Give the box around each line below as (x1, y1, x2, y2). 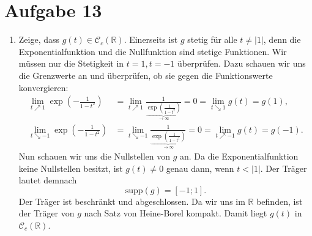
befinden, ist (256, 194, 303, 207)
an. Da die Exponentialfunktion (180, 150, 299, 163)
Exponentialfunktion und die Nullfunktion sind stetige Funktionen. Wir (18, 45, 287, 57)
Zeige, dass (18, 33, 60, 46)
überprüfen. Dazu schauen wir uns (177, 57, 306, 70)
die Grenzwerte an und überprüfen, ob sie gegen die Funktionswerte (18, 68, 273, 81)
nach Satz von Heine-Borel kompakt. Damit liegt (84, 207, 267, 219)
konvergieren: (18, 81, 69, 94)
